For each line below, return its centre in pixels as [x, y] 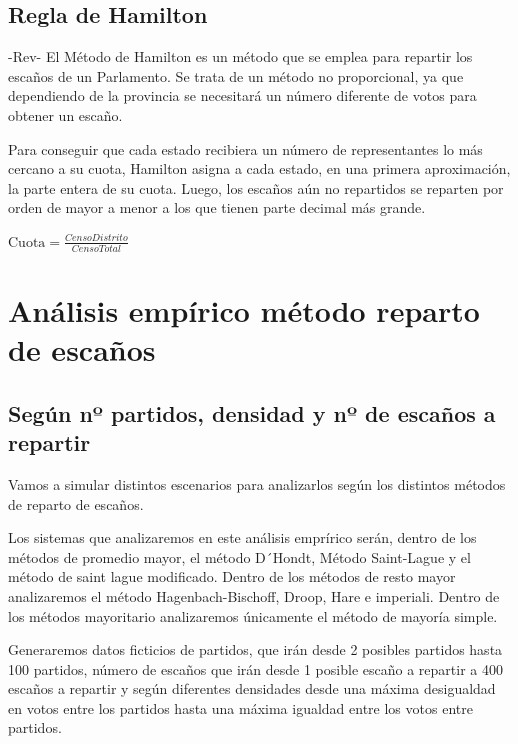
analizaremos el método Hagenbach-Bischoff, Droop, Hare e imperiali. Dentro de [254, 595]
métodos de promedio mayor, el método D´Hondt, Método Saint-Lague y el [239, 556]
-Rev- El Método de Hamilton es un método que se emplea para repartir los [240, 56]
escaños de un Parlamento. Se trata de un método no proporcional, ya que [236, 75]
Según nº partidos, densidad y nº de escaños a [252, 412]
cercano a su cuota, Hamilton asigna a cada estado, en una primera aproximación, [259, 168]
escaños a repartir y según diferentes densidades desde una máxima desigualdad [252, 688]
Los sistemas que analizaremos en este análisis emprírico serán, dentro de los [242, 537]
